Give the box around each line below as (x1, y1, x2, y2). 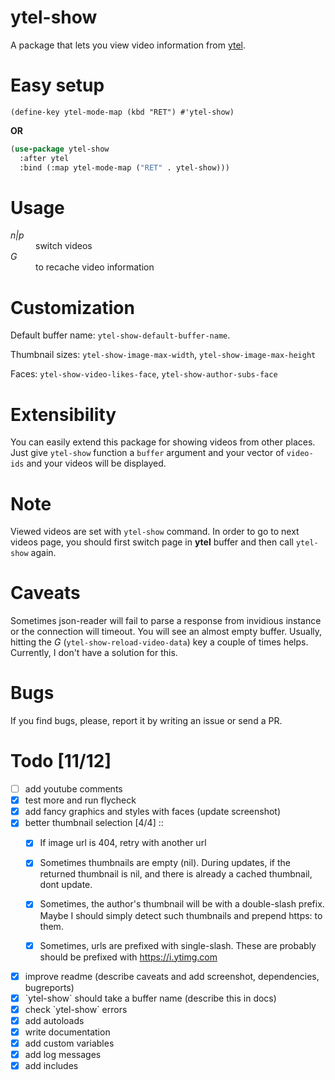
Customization (10, 296, 135, 319)
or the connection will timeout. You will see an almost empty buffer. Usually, (10, 626, 323, 638)
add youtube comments (24, 783, 123, 795)
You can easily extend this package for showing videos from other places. (10, 436, 316, 448)
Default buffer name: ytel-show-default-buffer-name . (10, 329, 231, 341)
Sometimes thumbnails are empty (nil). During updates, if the (39, 857, 291, 869)
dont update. (39, 879, 93, 891)
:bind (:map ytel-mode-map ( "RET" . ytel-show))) (19, 162, 230, 173)
